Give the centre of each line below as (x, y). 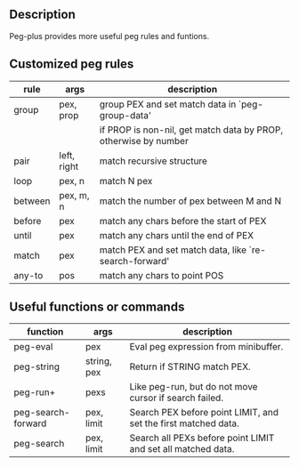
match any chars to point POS (162, 275)
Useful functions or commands (97, 307)
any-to (28, 275)
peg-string (37, 366)
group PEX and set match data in (168, 104)
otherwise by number (144, 141)
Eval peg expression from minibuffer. (206, 347)
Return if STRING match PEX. (190, 366)
